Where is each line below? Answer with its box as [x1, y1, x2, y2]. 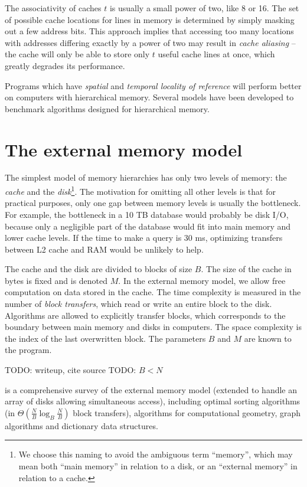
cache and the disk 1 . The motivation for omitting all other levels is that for [5, 184, 276, 197]
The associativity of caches [5, 2, 102, 14]
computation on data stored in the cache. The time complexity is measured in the [5, 286, 301, 298]
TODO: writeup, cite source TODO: [5, 364, 136, 376]
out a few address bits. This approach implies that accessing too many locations [5, 25, 294, 37]
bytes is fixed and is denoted [5, 274, 108, 286]
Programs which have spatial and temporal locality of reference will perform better [5, 79, 302, 91]
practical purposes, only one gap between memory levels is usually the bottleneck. [5, 197, 301, 209]
